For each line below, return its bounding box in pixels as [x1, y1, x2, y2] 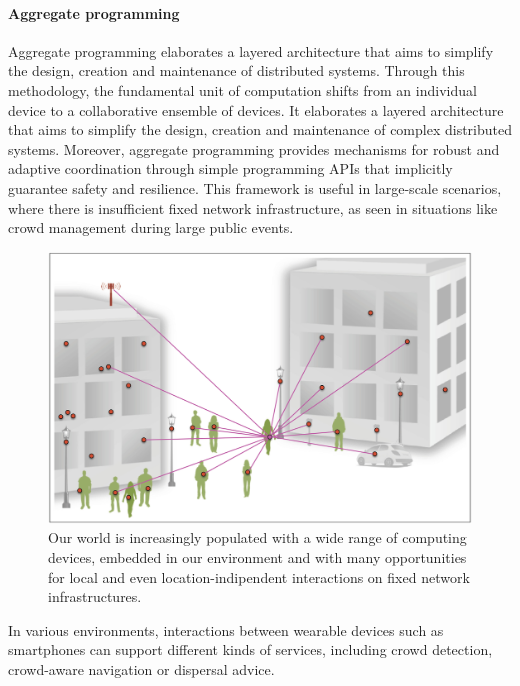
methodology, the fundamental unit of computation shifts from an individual [8, 79, 477, 100]
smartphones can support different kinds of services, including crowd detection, [8, 639, 493, 660]
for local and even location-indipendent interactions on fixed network [48, 566, 470, 587]
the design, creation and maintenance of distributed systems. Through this [8, 60, 465, 81]
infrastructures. [48, 586, 142, 607]
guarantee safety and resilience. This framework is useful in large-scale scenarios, [8, 177, 502, 198]
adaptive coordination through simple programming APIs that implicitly [8, 158, 453, 179]
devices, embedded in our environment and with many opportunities [48, 546, 467, 567]
